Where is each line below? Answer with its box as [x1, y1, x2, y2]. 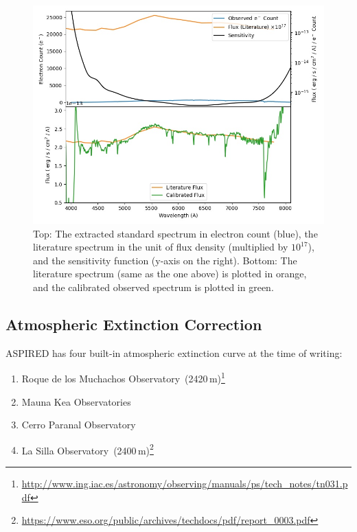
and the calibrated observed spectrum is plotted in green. [33, 279, 274, 294]
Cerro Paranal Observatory [21, 417, 136, 432]
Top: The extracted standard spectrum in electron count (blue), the [33, 226, 318, 240]
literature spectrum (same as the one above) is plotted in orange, [33, 266, 307, 281]
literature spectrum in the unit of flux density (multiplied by [33, 240, 288, 254]
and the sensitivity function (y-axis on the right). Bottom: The [33, 253, 297, 267]
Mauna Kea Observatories [21, 394, 131, 408]
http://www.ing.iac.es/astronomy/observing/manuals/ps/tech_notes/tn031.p [21, 476, 348, 491]
